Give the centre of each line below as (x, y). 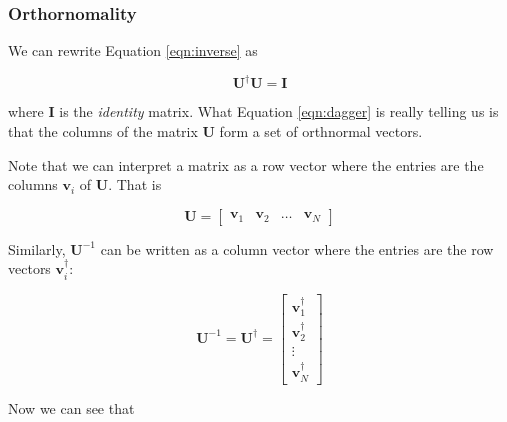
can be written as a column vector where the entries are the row (297, 248)
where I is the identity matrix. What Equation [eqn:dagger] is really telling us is (253, 111)
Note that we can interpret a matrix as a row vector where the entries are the (246, 164)
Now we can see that (71, 407)
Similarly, (37, 248)
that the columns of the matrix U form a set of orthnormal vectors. (215, 130)
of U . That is (120, 184)
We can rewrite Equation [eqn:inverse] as (133, 50)
